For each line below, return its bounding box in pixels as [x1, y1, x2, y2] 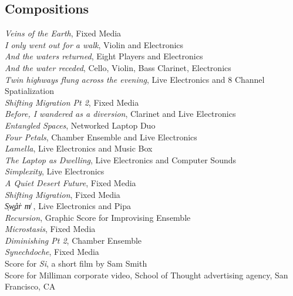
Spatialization [5, 85, 55, 97]
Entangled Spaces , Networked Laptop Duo [5, 119, 156, 131]
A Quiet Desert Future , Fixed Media [5, 176, 136, 189]
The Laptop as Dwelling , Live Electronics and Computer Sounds [5, 153, 236, 166]
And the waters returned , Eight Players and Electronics [5, 50, 203, 62]
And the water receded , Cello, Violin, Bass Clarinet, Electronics [5, 61, 231, 73]
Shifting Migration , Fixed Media [5, 188, 120, 200]
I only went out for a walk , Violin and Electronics [5, 38, 184, 51]
